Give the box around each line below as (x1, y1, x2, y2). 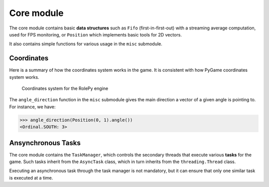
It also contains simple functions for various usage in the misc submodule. (9, 41, 163, 47)
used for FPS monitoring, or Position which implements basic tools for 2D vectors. (9, 31, 182, 37)
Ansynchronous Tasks (9, 139, 81, 147)
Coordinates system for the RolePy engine (21, 85, 109, 92)
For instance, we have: (9, 104, 56, 110)
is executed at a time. (9, 175, 53, 181)
